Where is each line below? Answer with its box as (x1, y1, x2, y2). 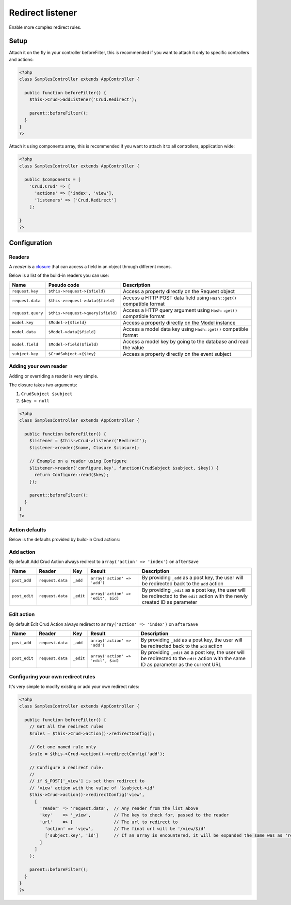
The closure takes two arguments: (9, 382, 78, 388)
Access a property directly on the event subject (123, 350, 231, 357)
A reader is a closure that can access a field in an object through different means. (9, 263, 172, 270)
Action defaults (9, 526, 46, 533)
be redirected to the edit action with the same (141, 655, 246, 662)
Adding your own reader (9, 363, 67, 370)
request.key (12, 289, 38, 294)
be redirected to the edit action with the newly (142, 593, 248, 599)
